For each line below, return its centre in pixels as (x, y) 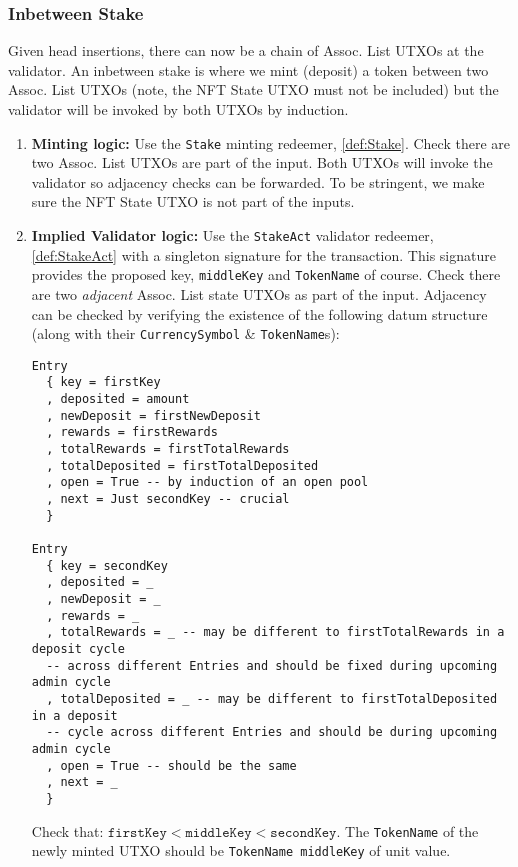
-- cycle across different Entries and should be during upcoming (272, 732)
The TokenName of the (412, 830)
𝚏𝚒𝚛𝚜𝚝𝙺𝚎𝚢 (137, 832)
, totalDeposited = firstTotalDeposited (182, 465)
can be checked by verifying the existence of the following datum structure (259, 313)
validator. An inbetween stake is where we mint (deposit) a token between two (248, 69)
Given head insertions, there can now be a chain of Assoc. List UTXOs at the (246, 50)
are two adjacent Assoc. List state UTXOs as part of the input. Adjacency (259, 293)
